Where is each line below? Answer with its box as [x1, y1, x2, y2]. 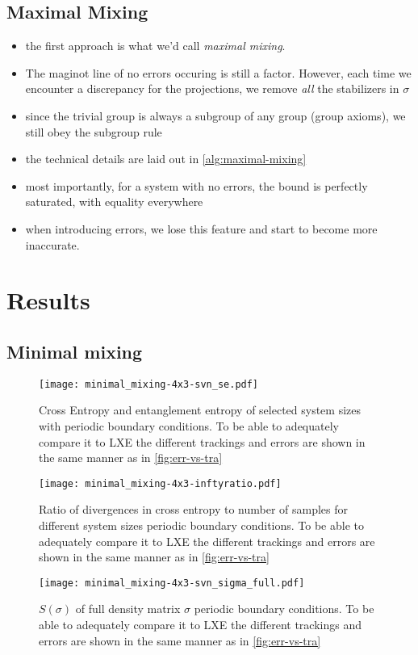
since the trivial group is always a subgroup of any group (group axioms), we [25, 107, 406, 124]
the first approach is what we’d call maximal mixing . [25, 37, 286, 54]
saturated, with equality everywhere [25, 193, 203, 210]
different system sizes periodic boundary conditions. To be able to [39, 517, 365, 533]
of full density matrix [75, 600, 181, 617]
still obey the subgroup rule [25, 123, 162, 140]
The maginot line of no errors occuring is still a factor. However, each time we [25, 64, 412, 81]
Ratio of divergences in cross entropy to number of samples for [39, 501, 349, 518]
